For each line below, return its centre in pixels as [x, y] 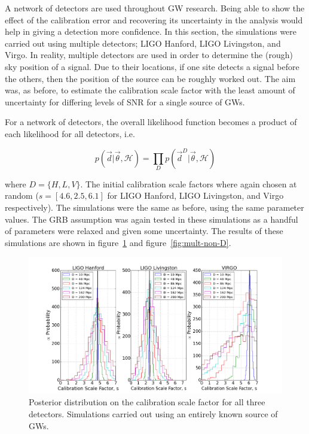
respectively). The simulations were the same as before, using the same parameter [154, 207]
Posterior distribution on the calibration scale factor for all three [147, 402]
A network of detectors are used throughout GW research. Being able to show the [155, 8]
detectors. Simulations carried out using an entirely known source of [153, 413]
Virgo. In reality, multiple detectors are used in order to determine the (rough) [149, 55]
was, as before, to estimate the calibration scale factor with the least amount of [150, 90]
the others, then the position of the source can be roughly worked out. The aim [150, 78]
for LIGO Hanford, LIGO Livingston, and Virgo [195, 195]
